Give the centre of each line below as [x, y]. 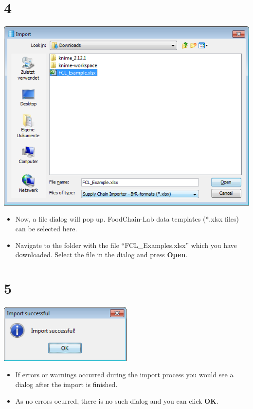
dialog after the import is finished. [66, 384]
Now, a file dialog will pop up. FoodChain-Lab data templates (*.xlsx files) [127, 219]
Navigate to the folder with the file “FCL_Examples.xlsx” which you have [126, 245]
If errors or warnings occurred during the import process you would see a [124, 375]
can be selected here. [46, 228]
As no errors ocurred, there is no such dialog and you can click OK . [117, 400]
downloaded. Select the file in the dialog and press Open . [101, 255]
